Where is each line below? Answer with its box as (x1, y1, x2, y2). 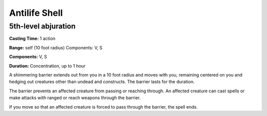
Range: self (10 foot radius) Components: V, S (9, 44, 102, 50)
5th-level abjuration (9, 22, 76, 31)
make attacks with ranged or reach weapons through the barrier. (9, 95, 141, 101)
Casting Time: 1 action (9, 36, 56, 41)
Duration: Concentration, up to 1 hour (9, 63, 86, 69)
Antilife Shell (9, 7, 63, 18)
